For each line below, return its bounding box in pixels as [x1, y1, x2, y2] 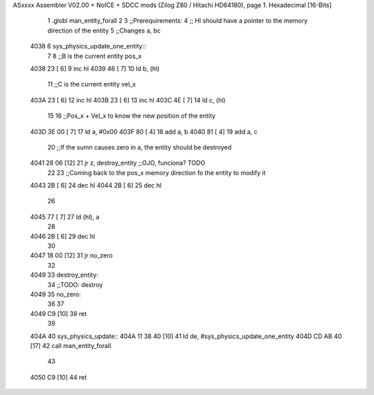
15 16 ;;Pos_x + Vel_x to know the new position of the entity [47, 111, 216, 120]
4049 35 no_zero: [30, 290, 81, 298]
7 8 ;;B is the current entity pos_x [47, 52, 142, 60]
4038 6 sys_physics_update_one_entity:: [30, 42, 146, 50]
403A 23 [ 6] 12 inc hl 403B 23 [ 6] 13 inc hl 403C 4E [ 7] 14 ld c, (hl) [30, 95, 226, 104]
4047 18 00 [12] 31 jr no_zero [30, 251, 114, 259]
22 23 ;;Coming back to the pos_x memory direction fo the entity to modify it [47, 168, 266, 176]
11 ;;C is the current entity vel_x [47, 80, 136, 89]
